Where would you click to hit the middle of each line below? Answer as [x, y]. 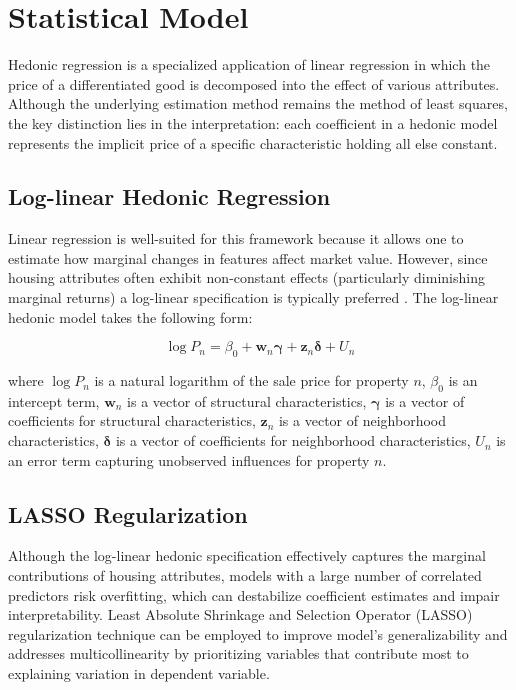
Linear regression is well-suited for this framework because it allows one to [236, 238]
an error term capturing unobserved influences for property [189, 459]
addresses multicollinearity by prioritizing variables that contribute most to [238, 653]
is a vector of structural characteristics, [247, 400]
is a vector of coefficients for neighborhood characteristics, [293, 440]
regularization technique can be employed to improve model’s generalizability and [258, 633]
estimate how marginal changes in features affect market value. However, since [248, 257]
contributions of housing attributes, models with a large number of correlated [245, 575]
